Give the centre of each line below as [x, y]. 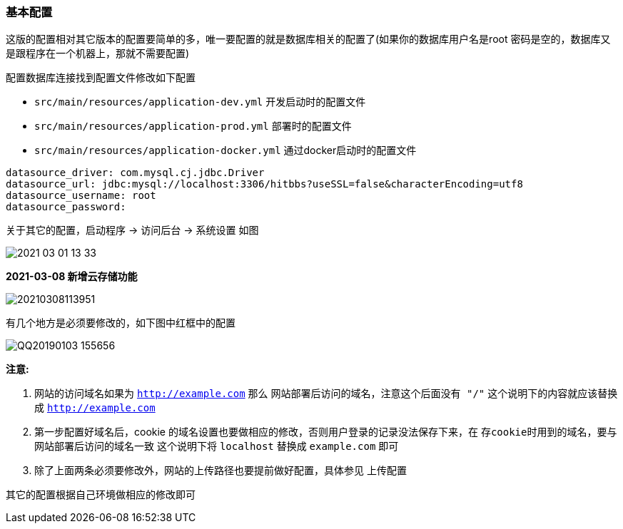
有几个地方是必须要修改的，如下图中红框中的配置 [121, 323]
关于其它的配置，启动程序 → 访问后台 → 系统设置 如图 [132, 230]
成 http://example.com [95, 408]
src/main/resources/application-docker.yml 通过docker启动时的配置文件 [226, 150]
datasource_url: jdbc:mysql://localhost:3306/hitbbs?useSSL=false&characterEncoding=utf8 [264, 184]
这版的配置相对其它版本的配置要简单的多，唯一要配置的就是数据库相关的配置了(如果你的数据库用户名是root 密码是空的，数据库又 [308, 39]
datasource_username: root [81, 196]
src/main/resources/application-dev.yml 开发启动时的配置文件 [200, 102]
